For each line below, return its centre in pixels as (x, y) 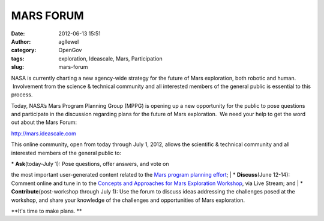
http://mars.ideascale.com (43, 133)
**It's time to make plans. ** (46, 211)
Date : (18, 34)
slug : (17, 67)
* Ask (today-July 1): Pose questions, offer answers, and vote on (90, 164)
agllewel (69, 41)
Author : (21, 41)
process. (22, 95)
